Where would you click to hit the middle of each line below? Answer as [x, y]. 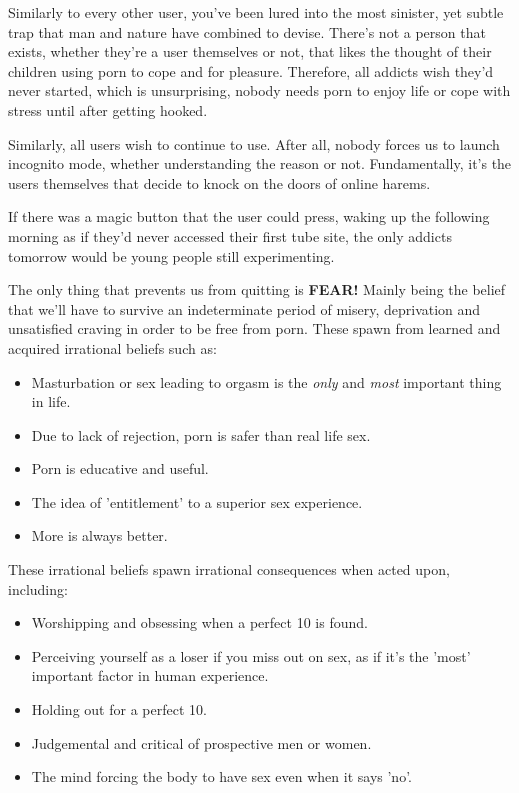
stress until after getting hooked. [108, 109]
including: [38, 588]
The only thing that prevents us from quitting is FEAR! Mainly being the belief [257, 289]
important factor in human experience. [150, 675]
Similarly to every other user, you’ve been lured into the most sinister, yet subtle [256, 12]
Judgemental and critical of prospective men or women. [201, 742]
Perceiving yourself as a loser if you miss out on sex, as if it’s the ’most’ [251, 655]
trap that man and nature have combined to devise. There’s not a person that [247, 31]
